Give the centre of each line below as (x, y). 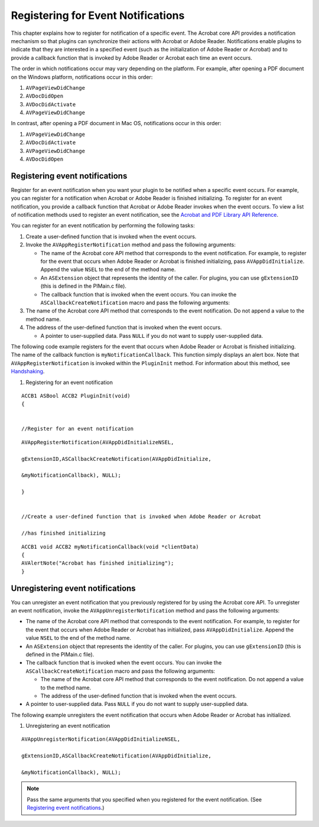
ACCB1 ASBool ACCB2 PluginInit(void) (76, 395)
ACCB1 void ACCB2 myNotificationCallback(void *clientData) (110, 547)
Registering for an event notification (69, 382)
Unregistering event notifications (73, 588)
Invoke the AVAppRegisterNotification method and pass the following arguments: (131, 245)
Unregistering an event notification (68, 726)
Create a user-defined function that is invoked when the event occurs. (111, 236)
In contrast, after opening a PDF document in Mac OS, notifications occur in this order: (116, 123)
